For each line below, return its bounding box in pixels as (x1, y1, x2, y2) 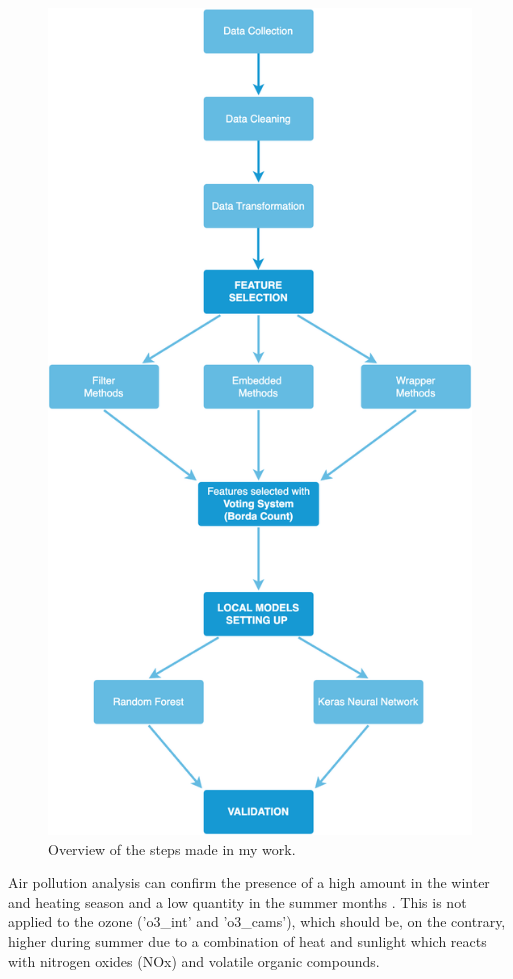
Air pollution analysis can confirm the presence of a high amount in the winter (8, 872, 490, 893)
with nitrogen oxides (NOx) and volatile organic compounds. (8, 950, 380, 971)
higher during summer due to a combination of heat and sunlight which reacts (8, 930, 487, 951)
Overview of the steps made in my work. (48, 838, 296, 859)
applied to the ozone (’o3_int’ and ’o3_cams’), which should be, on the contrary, (8, 911, 506, 932)
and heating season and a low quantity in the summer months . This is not (8, 891, 467, 912)
